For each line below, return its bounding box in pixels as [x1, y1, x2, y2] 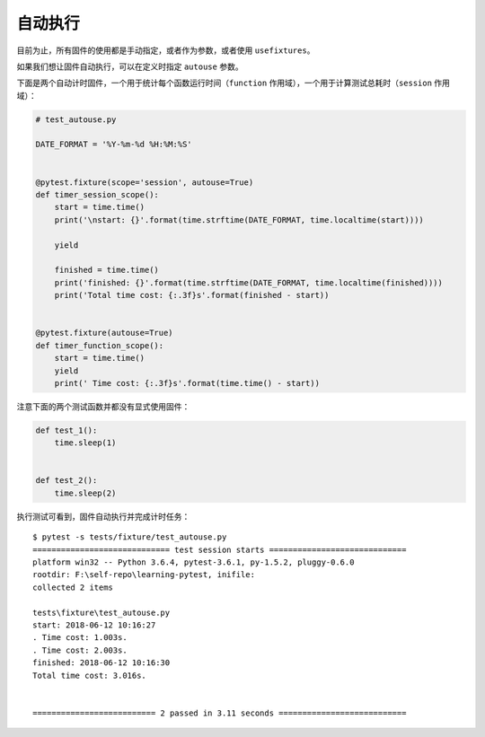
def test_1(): [35, 425, 98, 435]
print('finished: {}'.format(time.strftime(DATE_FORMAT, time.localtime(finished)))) [54, 277, 444, 287]
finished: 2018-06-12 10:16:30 [32, 658, 171, 668]
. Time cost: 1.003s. [32, 633, 128, 643]
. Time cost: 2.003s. [32, 645, 128, 655]
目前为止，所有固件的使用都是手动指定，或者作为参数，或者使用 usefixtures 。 [16, 45, 315, 56]
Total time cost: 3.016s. [32, 670, 147, 680]
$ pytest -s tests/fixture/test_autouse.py [32, 532, 227, 542]
